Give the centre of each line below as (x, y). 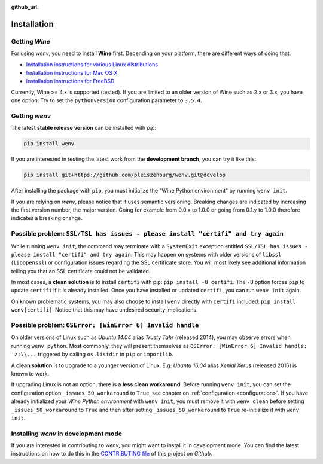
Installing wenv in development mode (67, 434)
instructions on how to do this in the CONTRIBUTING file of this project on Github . (112, 454)
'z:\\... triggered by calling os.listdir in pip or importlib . (92, 354)
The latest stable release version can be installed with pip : (84, 128)
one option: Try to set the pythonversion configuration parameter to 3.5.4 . (106, 100)
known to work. (30, 373)
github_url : (25, 7)
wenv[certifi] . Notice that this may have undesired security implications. (104, 310)
